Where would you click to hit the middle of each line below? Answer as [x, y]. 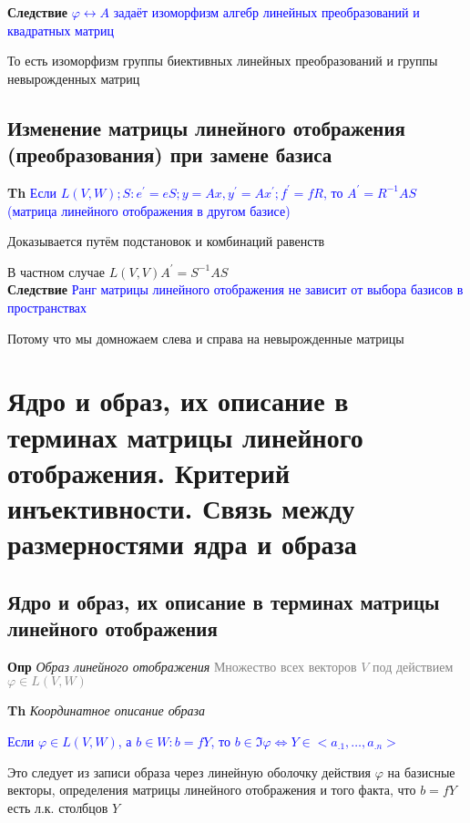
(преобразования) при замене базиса [170, 154]
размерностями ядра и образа [182, 544]
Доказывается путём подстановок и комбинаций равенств [166, 241]
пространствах [47, 307]
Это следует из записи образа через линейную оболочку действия [189, 772]
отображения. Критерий [149, 472]
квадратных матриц [61, 30]
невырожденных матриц [74, 78]
